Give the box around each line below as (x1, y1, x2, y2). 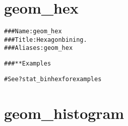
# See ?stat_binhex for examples (4, 75, 102, 83)
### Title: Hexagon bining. (4, 36, 87, 43)
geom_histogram (4, 102, 124, 123)
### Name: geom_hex (4, 28, 62, 35)
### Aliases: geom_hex (4, 44, 73, 52)
